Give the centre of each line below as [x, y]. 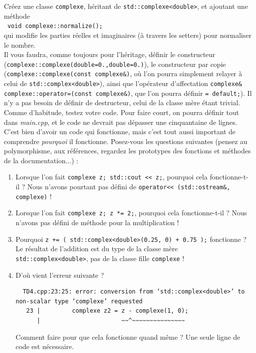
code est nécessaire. [45, 346]
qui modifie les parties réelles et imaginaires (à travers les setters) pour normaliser [128, 35]
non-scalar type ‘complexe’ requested [79, 301]
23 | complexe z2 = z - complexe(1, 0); [107, 311]
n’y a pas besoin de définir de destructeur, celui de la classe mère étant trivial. [122, 103]
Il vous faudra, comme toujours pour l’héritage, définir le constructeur [110, 54]
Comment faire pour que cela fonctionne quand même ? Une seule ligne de [128, 337]
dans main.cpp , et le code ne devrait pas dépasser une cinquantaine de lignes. [121, 122]
